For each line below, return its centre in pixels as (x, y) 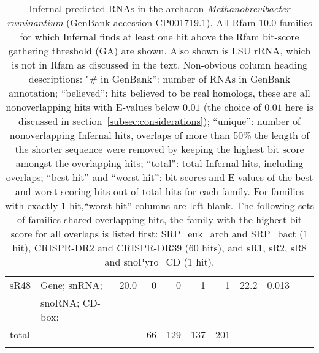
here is (299, 107)
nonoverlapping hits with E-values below (93, 107)
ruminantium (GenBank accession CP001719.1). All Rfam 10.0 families (159, 22)
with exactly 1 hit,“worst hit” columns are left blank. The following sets (159, 205)
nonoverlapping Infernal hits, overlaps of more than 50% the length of (159, 135)
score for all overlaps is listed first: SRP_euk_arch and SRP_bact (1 (159, 233)
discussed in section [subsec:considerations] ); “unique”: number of (159, 121)
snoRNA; (60, 303)
